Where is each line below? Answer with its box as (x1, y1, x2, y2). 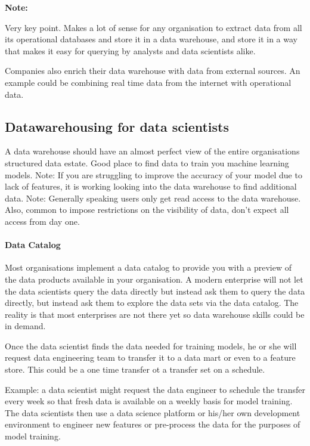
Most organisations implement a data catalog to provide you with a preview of (5, 261, 292, 274)
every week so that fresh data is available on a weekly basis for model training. (5, 395, 293, 407)
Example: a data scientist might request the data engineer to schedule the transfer (5, 383, 305, 395)
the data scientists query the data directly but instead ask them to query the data (5, 284, 305, 297)
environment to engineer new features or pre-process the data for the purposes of (5, 418, 300, 430)
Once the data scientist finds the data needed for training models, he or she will (5, 339, 297, 352)
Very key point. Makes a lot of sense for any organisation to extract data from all (5, 21, 302, 33)
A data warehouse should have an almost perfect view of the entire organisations (5, 145, 300, 157)
